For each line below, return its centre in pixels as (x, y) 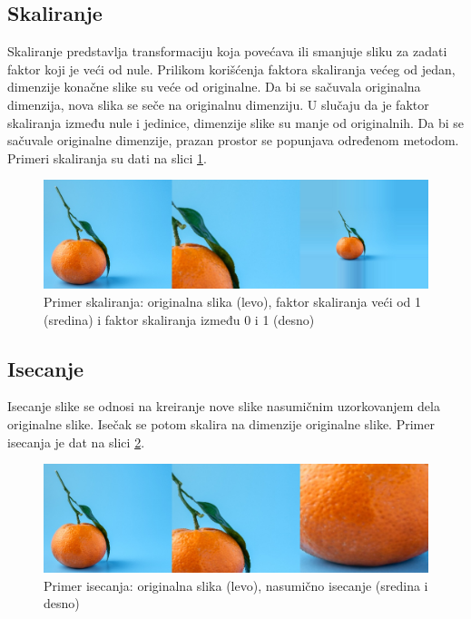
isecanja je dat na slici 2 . (76, 442)
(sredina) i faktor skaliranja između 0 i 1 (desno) (179, 319)
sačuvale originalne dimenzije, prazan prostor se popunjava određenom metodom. (233, 140)
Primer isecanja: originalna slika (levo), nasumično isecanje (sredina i (236, 585)
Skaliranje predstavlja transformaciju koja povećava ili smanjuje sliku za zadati (227, 51)
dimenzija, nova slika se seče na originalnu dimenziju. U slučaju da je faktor (218, 104)
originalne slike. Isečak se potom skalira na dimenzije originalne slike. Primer (221, 424)
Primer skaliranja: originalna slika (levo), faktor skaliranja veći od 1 (233, 302)
